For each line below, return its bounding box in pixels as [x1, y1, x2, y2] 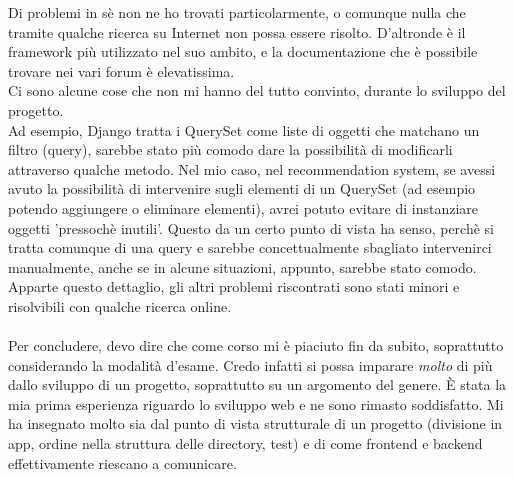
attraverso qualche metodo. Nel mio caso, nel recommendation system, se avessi [8, 158, 496, 179]
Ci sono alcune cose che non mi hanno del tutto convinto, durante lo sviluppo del [8, 80, 506, 101]
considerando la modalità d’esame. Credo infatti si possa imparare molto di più [8, 354, 493, 375]
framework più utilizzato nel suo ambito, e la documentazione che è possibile [8, 41, 478, 62]
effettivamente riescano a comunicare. [8, 452, 237, 473]
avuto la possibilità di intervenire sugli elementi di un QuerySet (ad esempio [8, 178, 476, 199]
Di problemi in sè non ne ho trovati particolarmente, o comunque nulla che [8, 2, 466, 22]
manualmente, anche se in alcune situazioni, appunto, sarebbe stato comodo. [8, 256, 477, 277]
